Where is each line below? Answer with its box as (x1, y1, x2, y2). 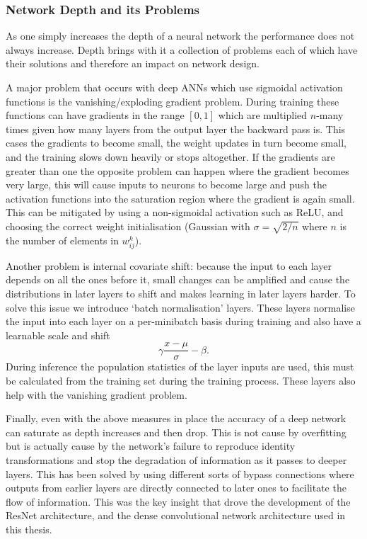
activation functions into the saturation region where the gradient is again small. (6, 191, 355, 205)
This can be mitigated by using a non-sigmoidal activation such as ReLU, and (6, 205, 344, 220)
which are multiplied (218, 108, 308, 123)
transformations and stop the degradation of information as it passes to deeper (6, 453, 347, 467)
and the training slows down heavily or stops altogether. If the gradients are (6, 149, 335, 164)
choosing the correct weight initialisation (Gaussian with (6, 218, 250, 233)
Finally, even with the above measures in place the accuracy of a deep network (6, 411, 346, 426)
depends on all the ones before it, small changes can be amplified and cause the (6, 272, 350, 287)
